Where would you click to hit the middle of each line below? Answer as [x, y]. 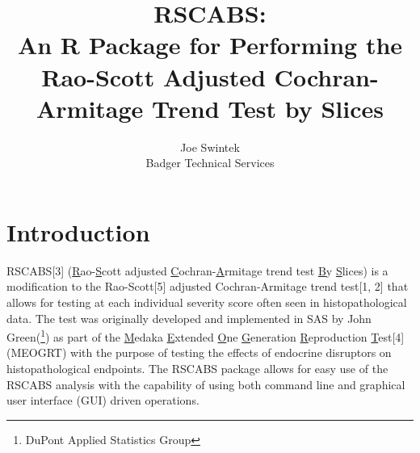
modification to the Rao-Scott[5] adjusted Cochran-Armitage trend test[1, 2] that [208, 286]
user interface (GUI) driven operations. [103, 400]
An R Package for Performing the [210, 45]
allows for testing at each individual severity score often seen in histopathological [207, 302]
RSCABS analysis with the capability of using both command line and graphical [206, 384]
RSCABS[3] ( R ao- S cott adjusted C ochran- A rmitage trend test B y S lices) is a [197, 270]
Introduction [78, 231]
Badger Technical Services [210, 163]
